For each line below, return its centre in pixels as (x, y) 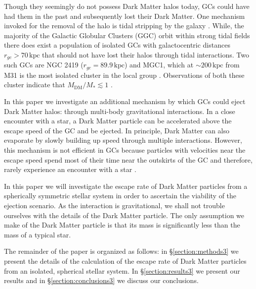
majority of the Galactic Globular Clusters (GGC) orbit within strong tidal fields (127, 35)
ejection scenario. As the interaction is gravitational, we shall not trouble (114, 205)
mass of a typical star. (38, 234)
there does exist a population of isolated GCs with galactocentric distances (117, 45)
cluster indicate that (35, 85)
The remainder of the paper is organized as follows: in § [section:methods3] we (121, 251)
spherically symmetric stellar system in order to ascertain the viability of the (120, 196)
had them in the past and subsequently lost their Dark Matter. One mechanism (125, 16)
